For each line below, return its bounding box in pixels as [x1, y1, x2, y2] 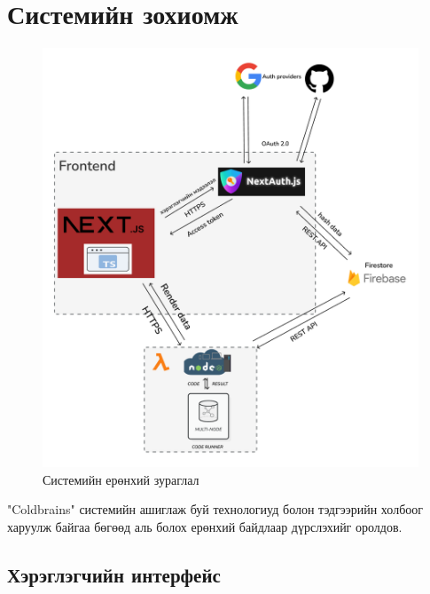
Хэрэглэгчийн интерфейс [7, 560, 221, 588]
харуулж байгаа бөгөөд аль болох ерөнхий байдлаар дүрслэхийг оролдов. [7, 517, 403, 535]
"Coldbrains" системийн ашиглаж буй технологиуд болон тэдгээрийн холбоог [7, 500, 423, 519]
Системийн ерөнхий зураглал [43, 470, 199, 488]
